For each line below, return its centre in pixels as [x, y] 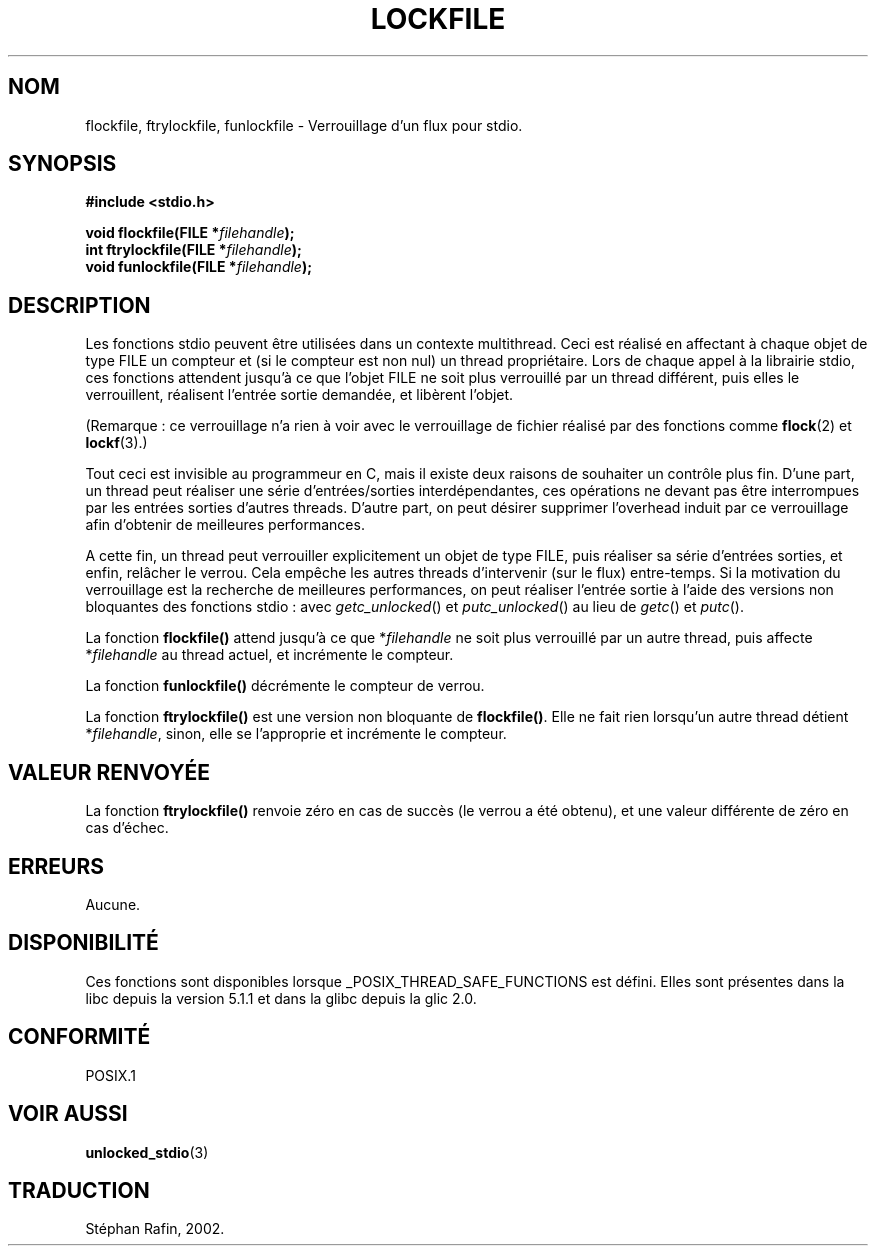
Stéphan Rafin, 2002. [155, 1229]
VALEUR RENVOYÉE [109, 772]
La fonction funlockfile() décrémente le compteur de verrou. [285, 686]
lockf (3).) [116, 443]
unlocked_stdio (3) [147, 1152]
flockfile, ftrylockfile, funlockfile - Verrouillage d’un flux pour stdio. [304, 125]
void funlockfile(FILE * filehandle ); [198, 267]
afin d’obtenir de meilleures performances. [225, 525]
